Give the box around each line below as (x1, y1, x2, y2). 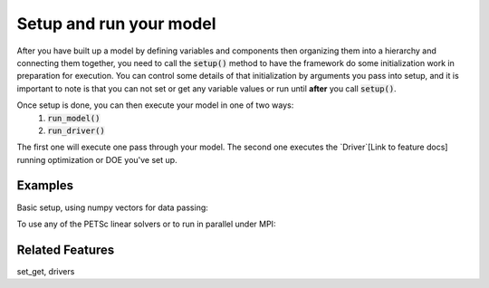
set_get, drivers (16, 265, 75, 276)
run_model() (47, 113, 101, 123)
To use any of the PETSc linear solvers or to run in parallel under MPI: (16, 218, 276, 229)
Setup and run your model (16, 14, 216, 34)
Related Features (16, 242, 115, 257)
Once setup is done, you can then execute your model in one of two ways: (16, 100, 294, 110)
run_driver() (47, 125, 106, 136)
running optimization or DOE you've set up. (16, 154, 177, 165)
